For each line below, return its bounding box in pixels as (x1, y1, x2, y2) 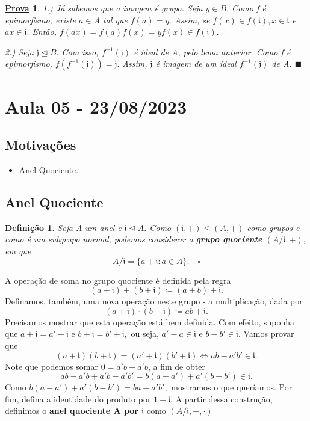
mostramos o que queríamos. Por (171, 381, 293, 393)
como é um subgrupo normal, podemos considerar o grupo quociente (5, 233, 262, 245)
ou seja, (131, 327, 159, 340)
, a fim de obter (147, 360, 205, 372)
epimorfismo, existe (5, 13, 76, 26)
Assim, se (175, 13, 210, 26)
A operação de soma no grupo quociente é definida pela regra (5, 274, 231, 286)
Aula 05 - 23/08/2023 (5, 94, 187, 118)
